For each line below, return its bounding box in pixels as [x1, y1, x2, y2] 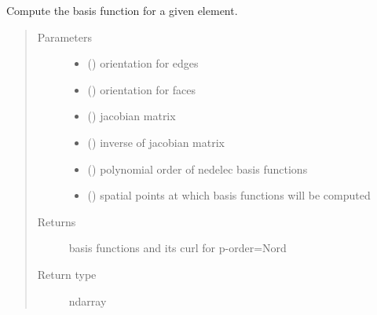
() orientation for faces [87, 81, 196, 97]
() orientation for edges [87, 55, 199, 71]
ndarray [68, 292, 107, 309]
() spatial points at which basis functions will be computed [87, 187, 371, 203]
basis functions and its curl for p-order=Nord [68, 240, 287, 256]
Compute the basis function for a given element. [6, 2, 238, 18]
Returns [37, 213, 76, 229]
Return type [37, 266, 97, 282]
